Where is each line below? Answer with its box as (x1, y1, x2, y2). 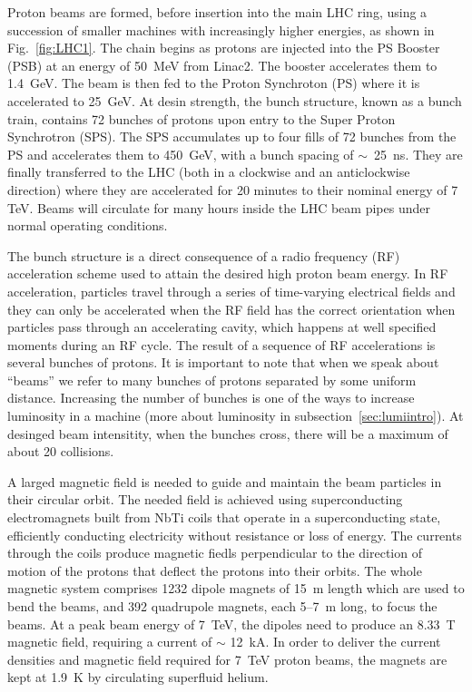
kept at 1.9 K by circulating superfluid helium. (7, 668, 269, 687)
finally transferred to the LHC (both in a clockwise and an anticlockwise (7, 162, 410, 181)
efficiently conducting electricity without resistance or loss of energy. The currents (7, 525, 462, 544)
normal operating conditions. (7, 216, 168, 235)
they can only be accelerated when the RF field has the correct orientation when (7, 299, 456, 318)
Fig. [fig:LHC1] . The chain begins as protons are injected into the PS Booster (7, 38, 440, 57)
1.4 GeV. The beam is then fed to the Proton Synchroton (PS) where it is (7, 73, 420, 93)
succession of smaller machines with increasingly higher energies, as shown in (7, 20, 435, 39)
